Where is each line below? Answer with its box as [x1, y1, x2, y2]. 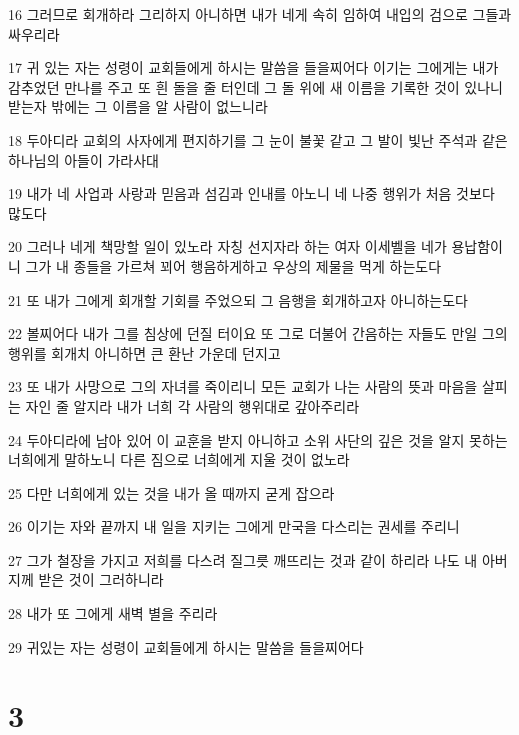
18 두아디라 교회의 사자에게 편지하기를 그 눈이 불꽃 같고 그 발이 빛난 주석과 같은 [8, 129, 508, 150]
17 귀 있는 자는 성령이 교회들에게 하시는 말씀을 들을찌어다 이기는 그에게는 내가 [8, 57, 499, 78]
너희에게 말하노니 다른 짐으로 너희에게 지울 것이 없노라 [8, 449, 350, 470]
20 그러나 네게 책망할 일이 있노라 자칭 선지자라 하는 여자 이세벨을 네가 [8, 236, 447, 257]
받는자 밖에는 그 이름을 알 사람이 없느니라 [8, 96, 268, 117]
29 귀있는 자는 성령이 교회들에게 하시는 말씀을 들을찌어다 [8, 636, 364, 657]
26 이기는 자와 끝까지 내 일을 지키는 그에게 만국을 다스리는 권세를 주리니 [8, 516, 460, 537]
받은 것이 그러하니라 [38, 569, 164, 590]
